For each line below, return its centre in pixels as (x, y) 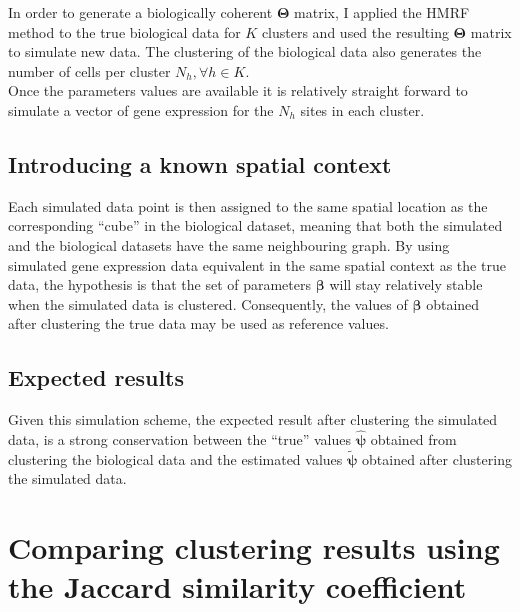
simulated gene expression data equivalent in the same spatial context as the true (257, 264)
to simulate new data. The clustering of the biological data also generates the (245, 51)
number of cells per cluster (89, 70)
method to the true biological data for (124, 31)
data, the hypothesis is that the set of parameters (160, 284)
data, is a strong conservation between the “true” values (179, 438)
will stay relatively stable (406, 284)
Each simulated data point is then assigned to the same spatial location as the (248, 205)
